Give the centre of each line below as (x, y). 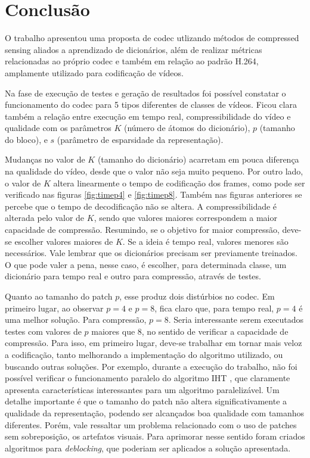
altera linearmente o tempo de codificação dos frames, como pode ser (179, 183)
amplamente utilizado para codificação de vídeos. (94, 72)
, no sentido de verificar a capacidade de (215, 331)
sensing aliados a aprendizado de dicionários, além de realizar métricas (134, 49)
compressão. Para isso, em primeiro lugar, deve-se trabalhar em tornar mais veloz (154, 343)
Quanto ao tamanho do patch (59, 296)
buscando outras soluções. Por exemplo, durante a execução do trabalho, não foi (151, 366)
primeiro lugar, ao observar (54, 308)
